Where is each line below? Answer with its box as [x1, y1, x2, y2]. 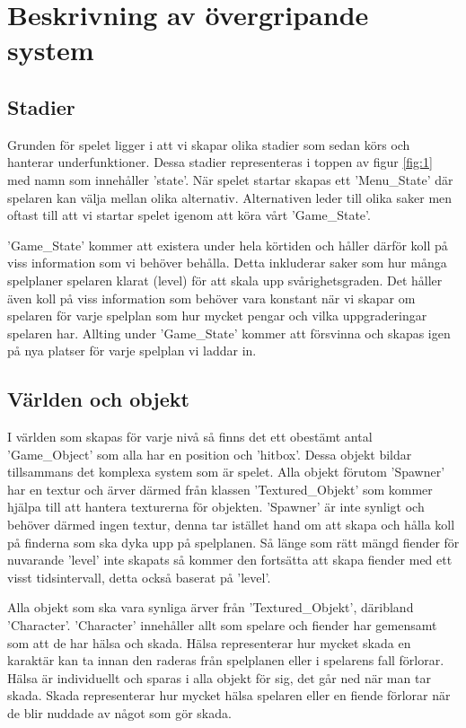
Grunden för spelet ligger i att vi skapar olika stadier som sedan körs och [7, 135, 410, 153]
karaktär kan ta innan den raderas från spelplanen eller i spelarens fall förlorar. [7, 651, 444, 670]
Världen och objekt [7, 385, 189, 413]
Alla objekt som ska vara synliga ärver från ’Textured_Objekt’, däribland [7, 598, 414, 617]
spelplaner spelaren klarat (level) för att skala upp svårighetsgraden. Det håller [7, 270, 443, 289]
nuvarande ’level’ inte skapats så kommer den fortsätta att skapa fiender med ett [7, 550, 453, 569]
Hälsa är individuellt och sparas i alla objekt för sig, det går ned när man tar [7, 668, 431, 687]
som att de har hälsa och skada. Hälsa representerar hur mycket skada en [7, 633, 411, 652]
